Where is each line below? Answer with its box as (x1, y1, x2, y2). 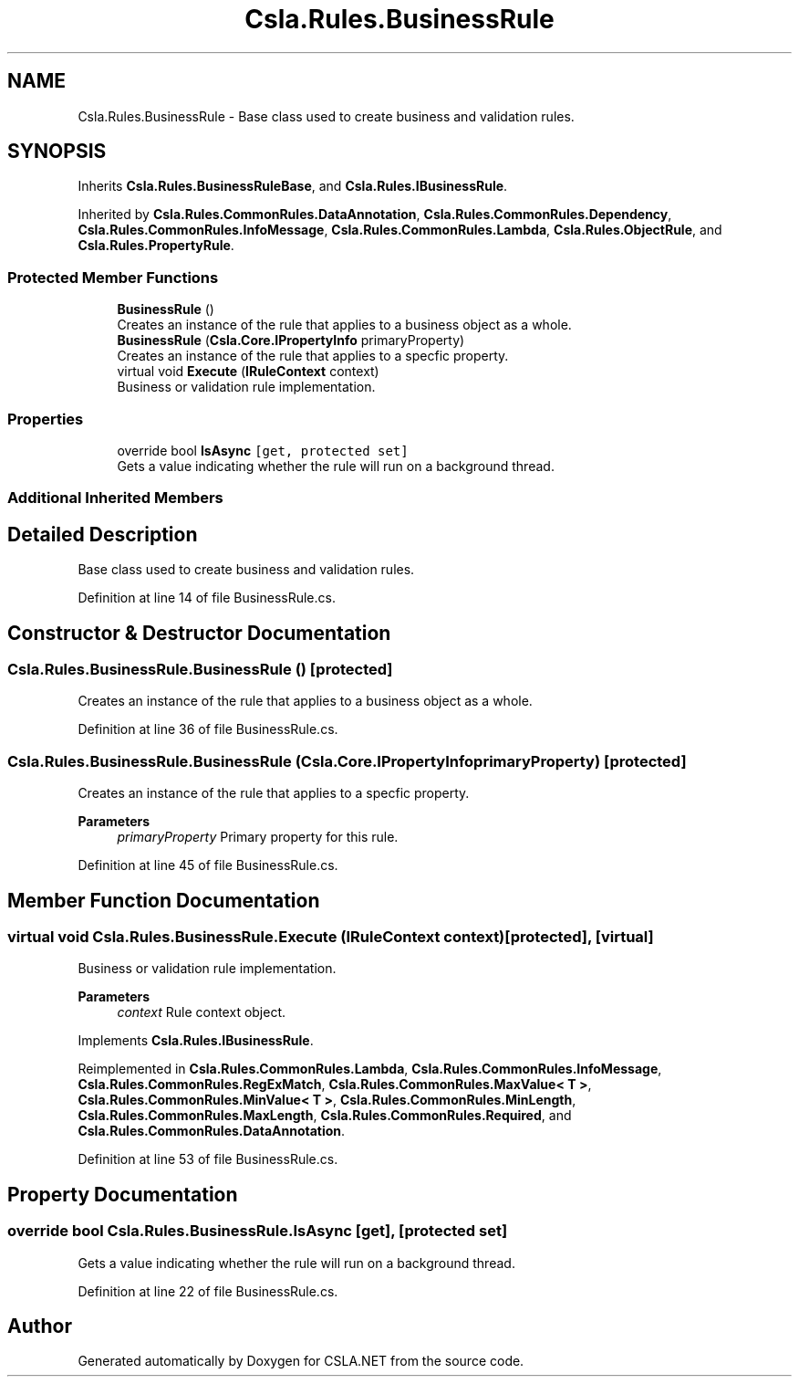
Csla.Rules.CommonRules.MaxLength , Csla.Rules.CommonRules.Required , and (78, 1107, 572, 1124)
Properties (7, 409, 84, 428)
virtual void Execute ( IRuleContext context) (117, 363, 379, 380)
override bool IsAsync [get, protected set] (117, 442, 409, 458)
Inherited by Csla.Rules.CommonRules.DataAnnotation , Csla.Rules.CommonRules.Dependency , (78, 206, 672, 223)
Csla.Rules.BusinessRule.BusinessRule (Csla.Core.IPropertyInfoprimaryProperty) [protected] (7, 751, 687, 771)
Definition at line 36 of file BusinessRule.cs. (78, 721, 338, 738)
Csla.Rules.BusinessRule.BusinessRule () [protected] (7, 660, 393, 678)
